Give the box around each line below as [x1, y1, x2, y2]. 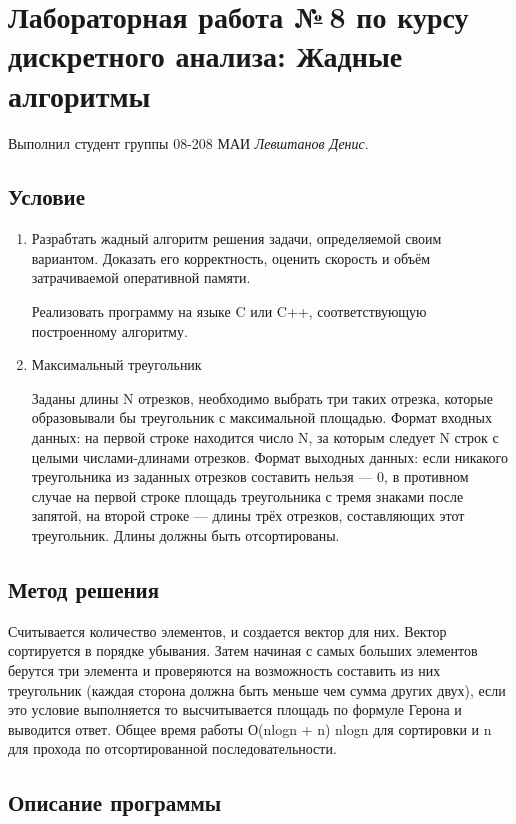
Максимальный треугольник [31, 354, 202, 375]
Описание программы [8, 787, 222, 818]
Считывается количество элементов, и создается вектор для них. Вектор [8, 620, 447, 641]
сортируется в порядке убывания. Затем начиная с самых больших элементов [8, 640, 478, 661]
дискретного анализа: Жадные [8, 35, 403, 76]
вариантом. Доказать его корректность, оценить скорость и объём [31, 247, 431, 268]
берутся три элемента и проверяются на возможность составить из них [8, 660, 441, 680]
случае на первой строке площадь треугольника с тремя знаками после [31, 485, 464, 506]
